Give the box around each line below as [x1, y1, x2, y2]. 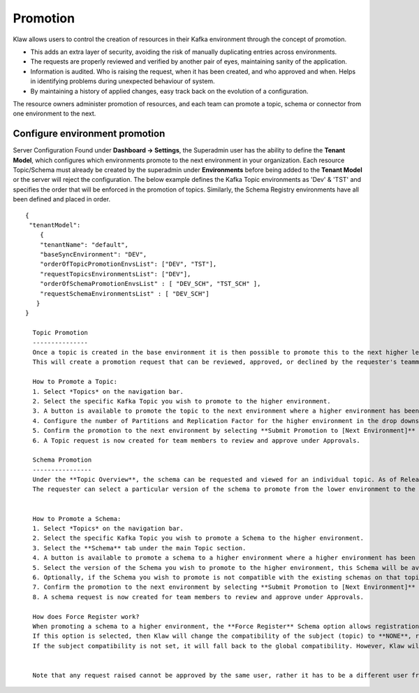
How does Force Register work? [32, 613, 140, 620]
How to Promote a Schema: [32, 515, 122, 522]
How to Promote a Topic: [32, 378, 118, 386]
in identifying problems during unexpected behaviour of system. [30, 77, 216, 85]
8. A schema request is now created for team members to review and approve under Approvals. [32, 593, 365, 601]
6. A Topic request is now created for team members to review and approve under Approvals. [32, 436, 361, 444]
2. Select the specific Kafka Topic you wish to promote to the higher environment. [32, 397, 331, 405]
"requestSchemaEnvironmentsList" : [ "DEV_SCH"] [39, 290, 209, 297]
